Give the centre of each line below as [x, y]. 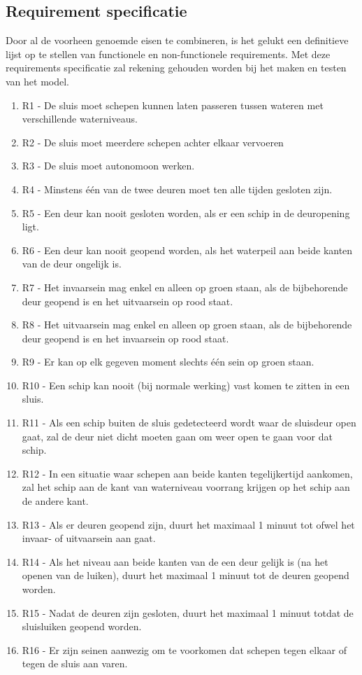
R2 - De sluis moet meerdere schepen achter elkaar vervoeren [153, 142]
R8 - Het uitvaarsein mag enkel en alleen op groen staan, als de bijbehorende [187, 325]
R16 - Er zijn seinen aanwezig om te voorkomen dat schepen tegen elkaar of [184, 649]
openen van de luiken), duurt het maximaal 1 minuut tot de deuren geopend [186, 575]
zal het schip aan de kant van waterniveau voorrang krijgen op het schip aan [186, 487]
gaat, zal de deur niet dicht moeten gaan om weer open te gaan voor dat [177, 436]
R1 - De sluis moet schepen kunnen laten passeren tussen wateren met [173, 105]
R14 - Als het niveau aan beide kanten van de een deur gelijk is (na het [175, 561]
